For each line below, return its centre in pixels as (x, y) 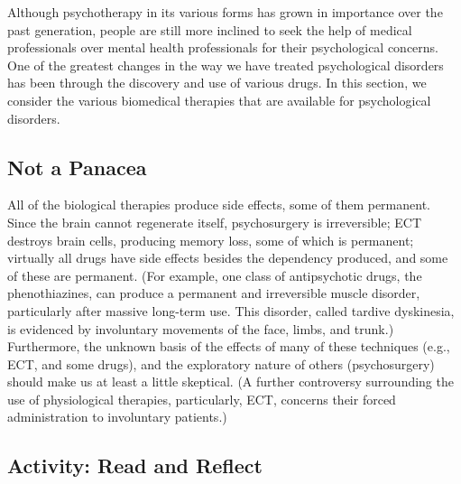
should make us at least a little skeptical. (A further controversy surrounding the (230, 382)
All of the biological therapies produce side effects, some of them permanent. (219, 205)
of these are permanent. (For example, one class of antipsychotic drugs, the (215, 275)
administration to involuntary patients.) (117, 417)
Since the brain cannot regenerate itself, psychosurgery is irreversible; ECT (215, 222)
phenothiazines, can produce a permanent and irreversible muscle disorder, (214, 293)
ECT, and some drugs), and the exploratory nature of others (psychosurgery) (221, 363)
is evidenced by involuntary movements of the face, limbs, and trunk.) (201, 328)
